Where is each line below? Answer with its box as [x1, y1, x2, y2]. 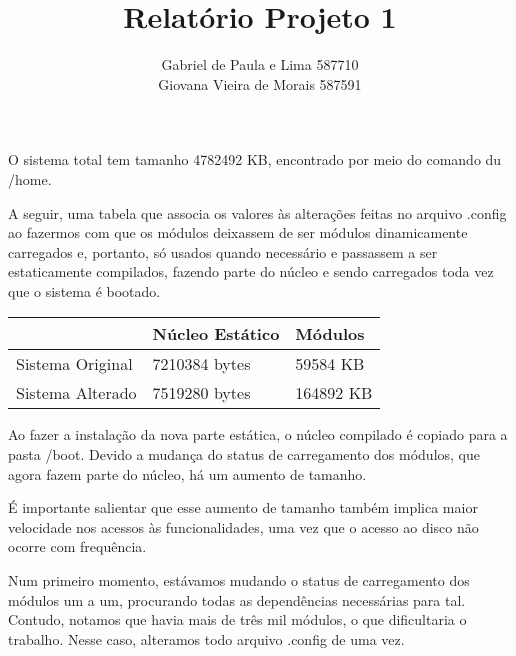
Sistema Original [16, 352, 133, 376]
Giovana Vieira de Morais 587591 [158, 73, 362, 94]
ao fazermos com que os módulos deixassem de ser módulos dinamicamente [8, 222, 468, 243]
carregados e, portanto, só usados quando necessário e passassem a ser [8, 241, 438, 262]
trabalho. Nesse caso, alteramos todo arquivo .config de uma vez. [8, 628, 405, 649]
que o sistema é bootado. [8, 280, 161, 301]
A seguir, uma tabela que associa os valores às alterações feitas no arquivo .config [8, 202, 507, 223]
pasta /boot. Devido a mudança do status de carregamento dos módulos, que [8, 444, 480, 465]
